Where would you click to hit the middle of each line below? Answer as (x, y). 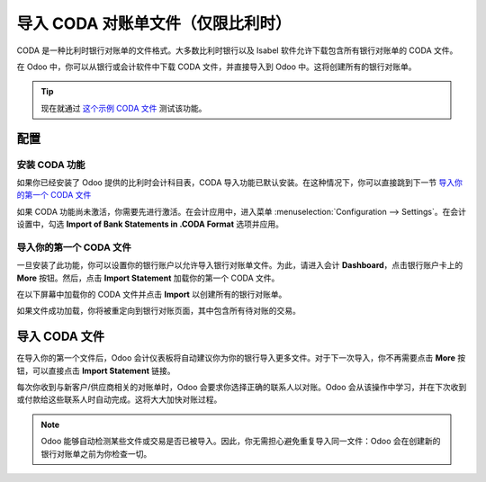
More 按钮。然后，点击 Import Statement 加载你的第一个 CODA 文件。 (148, 278)
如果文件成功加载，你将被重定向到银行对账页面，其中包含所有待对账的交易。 (158, 311)
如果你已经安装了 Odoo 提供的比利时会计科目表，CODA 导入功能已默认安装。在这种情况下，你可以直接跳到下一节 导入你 (240, 182)
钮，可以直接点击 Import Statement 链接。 (96, 370)
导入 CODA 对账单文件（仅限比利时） (154, 23)
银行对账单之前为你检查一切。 (96, 453)
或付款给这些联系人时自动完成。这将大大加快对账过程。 (119, 399)
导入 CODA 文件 (61, 337)
